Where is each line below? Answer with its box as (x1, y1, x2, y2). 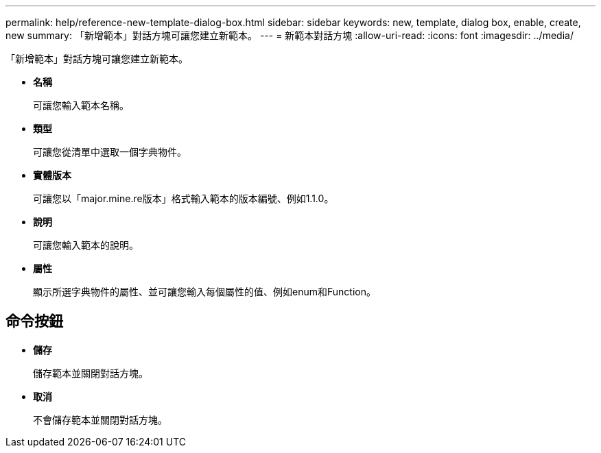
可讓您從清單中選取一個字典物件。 (33, 146, 187, 158)
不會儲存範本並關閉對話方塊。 (33, 413, 167, 426)
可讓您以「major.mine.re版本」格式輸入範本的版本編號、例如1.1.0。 (33, 193, 334, 204)
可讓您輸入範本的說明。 (33, 239, 139, 251)
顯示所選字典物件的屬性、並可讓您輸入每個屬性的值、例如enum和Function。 (33, 286, 376, 297)
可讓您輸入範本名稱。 (33, 99, 129, 111)
